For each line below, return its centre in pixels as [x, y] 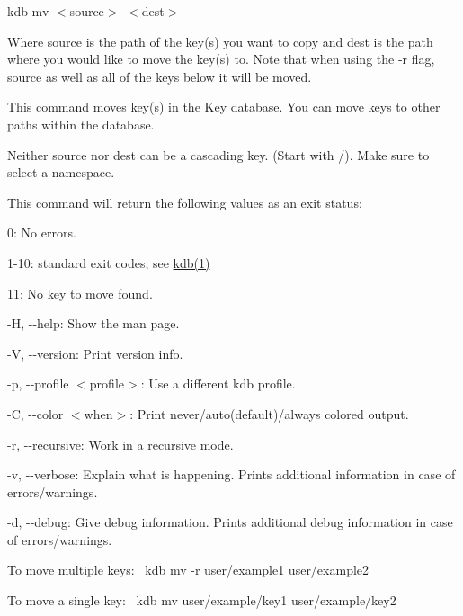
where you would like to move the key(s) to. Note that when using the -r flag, [221, 59]
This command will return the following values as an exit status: [185, 202]
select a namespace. [61, 172]
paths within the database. [81, 124]
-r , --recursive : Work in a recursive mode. [120, 444]
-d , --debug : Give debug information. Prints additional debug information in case [230, 522]
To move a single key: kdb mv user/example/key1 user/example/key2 [202, 600]
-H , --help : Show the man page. [93, 323]
